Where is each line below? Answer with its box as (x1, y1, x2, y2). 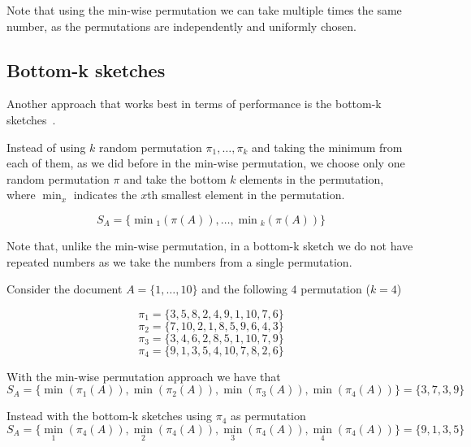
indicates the (73, 186, 137, 203)
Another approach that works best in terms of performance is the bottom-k (6, 95, 382, 112)
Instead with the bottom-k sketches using (6, 407, 213, 424)
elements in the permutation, (240, 170, 384, 187)
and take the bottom (123, 170, 227, 187)
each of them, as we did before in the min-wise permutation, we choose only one (6, 154, 405, 171)
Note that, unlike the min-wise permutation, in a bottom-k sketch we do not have (6, 237, 413, 254)
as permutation (231, 407, 306, 424)
